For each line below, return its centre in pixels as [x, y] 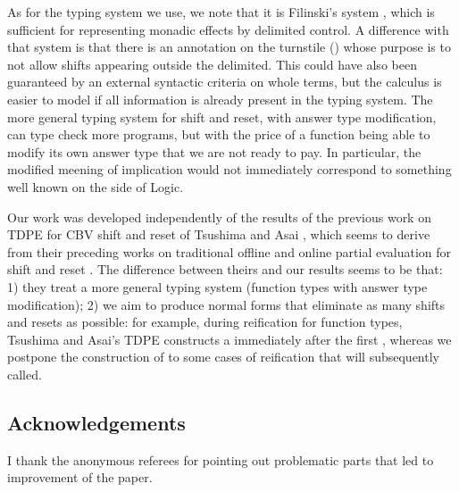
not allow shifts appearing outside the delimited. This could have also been [212, 64]
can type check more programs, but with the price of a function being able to [219, 134]
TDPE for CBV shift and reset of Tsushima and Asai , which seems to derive [219, 234]
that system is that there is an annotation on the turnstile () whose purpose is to [229, 47]
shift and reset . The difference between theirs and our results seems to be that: [225, 269]
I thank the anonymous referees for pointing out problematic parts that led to [221, 459]
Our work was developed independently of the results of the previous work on [219, 217]
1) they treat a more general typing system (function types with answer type [217, 286]
